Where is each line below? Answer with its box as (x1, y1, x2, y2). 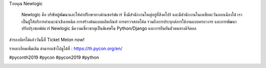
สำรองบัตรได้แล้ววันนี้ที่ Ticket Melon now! (9, 37, 85, 43)
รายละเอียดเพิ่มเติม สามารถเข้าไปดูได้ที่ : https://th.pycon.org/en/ (9, 45, 123, 51)
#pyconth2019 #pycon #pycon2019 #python (9, 54, 100, 61)
